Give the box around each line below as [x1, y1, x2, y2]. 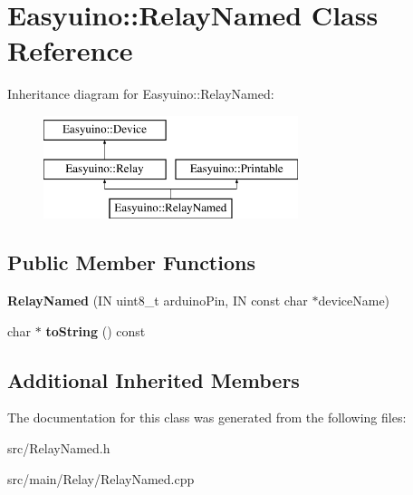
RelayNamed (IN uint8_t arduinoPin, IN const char [7, 291, 308, 310]
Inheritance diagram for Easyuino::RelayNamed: [7, 84, 274, 103]
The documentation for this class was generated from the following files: [7, 408, 407, 427]
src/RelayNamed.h [7, 439, 110, 458]
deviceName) [318, 291, 390, 310]
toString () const [45, 321, 146, 340]
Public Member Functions [7, 248, 255, 277]
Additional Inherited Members [7, 365, 300, 393]
